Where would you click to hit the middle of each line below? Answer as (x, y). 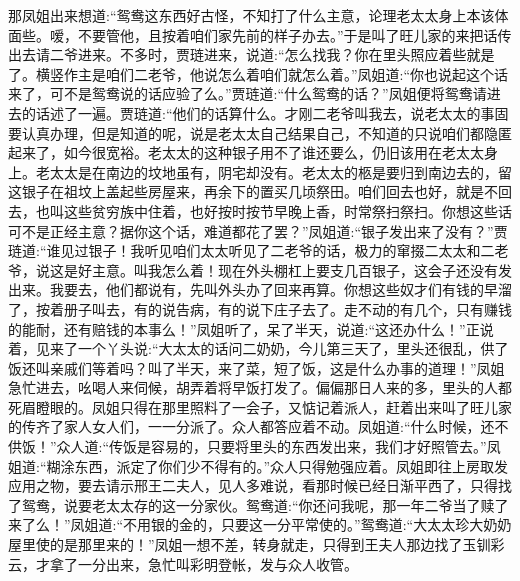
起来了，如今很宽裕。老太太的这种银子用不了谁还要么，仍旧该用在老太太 (246, 152)
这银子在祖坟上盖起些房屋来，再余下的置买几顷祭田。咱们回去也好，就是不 (253, 191)
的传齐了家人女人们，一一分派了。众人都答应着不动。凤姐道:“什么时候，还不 (258, 426)
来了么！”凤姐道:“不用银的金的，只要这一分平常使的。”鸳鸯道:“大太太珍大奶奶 (260, 524)
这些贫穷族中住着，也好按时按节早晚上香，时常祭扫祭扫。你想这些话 (287, 210)
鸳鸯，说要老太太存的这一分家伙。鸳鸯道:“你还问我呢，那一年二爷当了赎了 (265, 504)
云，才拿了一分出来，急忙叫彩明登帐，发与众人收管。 (183, 563)
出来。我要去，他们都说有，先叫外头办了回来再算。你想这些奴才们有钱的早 (253, 289)
